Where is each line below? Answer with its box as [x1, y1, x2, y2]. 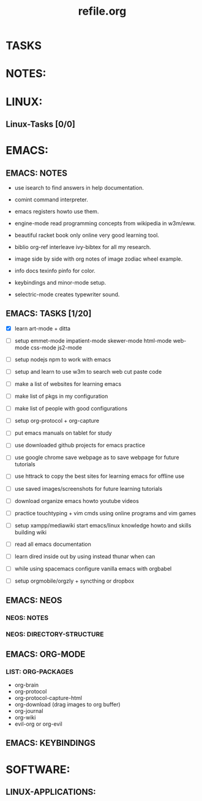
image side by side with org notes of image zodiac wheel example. [14, 255, 183, 263]
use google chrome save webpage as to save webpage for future [14, 454, 179, 461]
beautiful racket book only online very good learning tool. [14, 231, 160, 239]
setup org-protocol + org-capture [14, 417, 100, 425]
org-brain [14, 681, 39, 688]
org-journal [14, 707, 43, 714]
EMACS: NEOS [6, 595, 62, 606]
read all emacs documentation [14, 540, 91, 548]
